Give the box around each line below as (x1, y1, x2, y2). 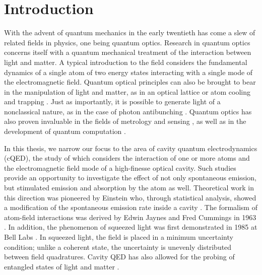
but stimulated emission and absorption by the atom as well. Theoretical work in (4, 182, 254, 193)
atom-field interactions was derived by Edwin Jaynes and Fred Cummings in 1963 (4, 212, 256, 222)
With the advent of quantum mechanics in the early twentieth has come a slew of (4, 27, 255, 38)
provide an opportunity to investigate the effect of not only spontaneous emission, (4, 172, 256, 183)
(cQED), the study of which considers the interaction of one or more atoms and (4, 153, 250, 163)
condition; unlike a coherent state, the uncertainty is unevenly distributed (4, 241, 232, 252)
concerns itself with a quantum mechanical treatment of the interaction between (4, 47, 251, 57)
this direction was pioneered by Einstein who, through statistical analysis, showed (4, 192, 256, 202)
